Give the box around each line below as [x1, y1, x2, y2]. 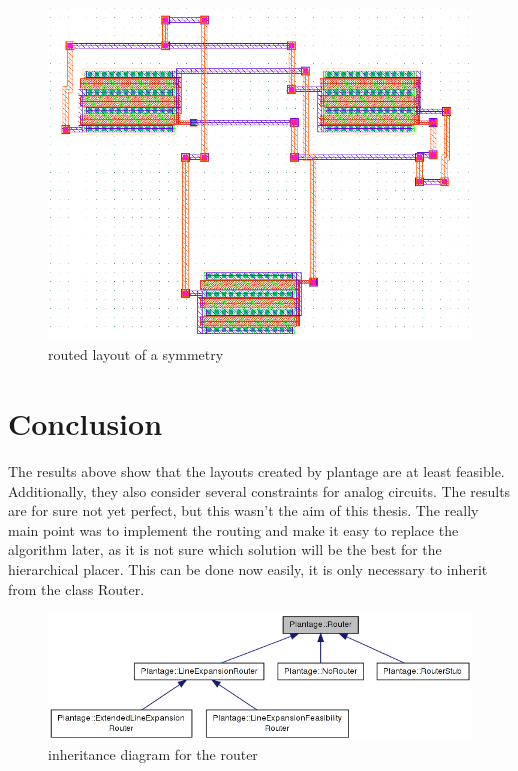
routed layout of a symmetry [48, 344, 224, 365]
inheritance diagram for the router [48, 744, 258, 765]
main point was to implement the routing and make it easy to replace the [8, 519, 459, 540]
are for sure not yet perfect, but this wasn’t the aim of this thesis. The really [8, 500, 479, 521]
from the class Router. [8, 578, 145, 599]
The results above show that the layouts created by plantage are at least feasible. [8, 460, 505, 481]
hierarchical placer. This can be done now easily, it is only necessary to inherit [8, 558, 488, 579]
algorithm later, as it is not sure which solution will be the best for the [8, 539, 442, 560]
